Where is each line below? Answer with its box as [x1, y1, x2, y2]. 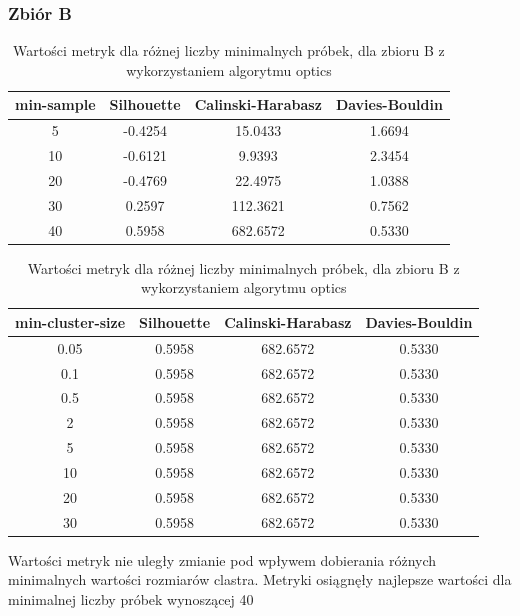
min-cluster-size [15, 311, 126, 332]
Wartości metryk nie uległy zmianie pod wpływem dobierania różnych [8, 549, 437, 570]
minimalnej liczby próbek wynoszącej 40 [8, 588, 254, 609]
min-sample [15, 94, 96, 115]
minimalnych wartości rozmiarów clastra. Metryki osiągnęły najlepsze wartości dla [8, 569, 512, 590]
